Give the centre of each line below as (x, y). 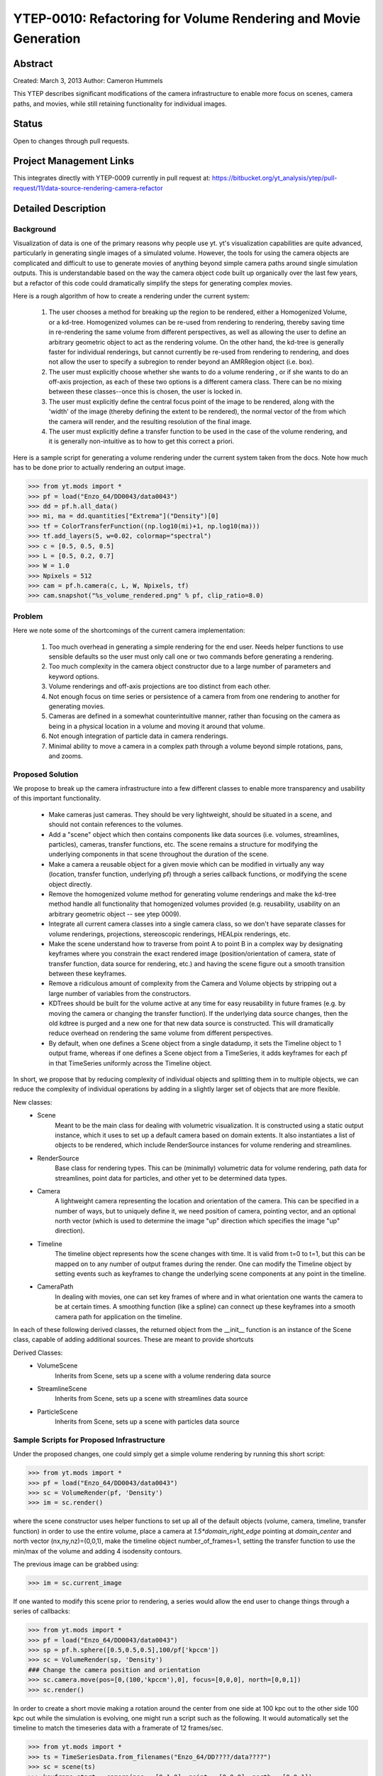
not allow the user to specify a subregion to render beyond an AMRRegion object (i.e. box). (181, 362)
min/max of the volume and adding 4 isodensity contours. (98, 1551)
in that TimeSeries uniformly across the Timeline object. (130, 1063)
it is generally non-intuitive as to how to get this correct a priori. (141, 441)
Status (28, 124)
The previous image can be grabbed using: (76, 1564)
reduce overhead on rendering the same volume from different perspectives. (161, 1033)
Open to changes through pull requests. (71, 141)
